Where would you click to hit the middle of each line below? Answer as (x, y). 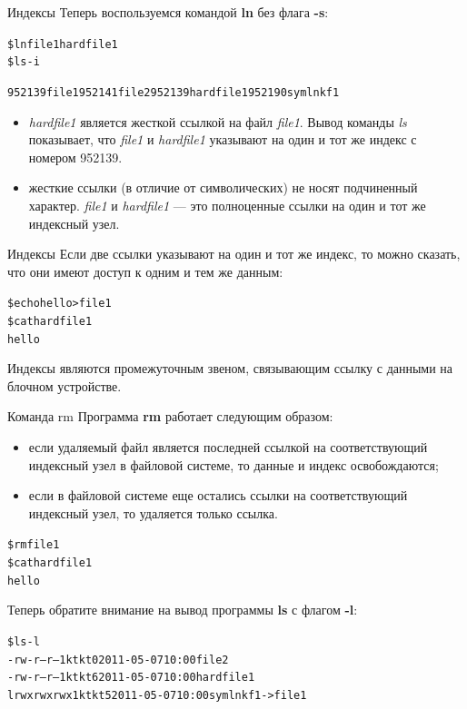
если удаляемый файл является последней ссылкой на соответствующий (228, 447)
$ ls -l (24, 642)
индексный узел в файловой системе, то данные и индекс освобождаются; (233, 464)
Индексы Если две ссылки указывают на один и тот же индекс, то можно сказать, (234, 254)
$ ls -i (24, 62)
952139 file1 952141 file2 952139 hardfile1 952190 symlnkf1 (174, 92)
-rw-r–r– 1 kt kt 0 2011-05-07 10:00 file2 (118, 660)
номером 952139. (75, 157)
